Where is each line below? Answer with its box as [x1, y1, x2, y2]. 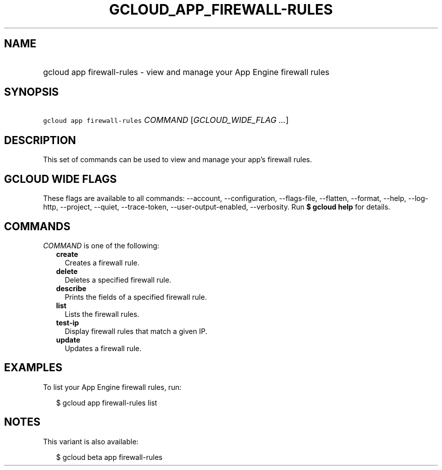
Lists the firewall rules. [65, 309, 139, 318]
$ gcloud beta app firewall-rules [56, 452, 162, 461]
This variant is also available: [43, 437, 139, 446]
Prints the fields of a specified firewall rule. [65, 292, 207, 301]
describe [56, 284, 87, 293]
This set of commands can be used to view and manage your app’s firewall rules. [43, 155, 312, 164]
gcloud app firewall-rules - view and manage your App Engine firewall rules [43, 66, 329, 77]
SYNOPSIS [4, 86, 59, 99]
